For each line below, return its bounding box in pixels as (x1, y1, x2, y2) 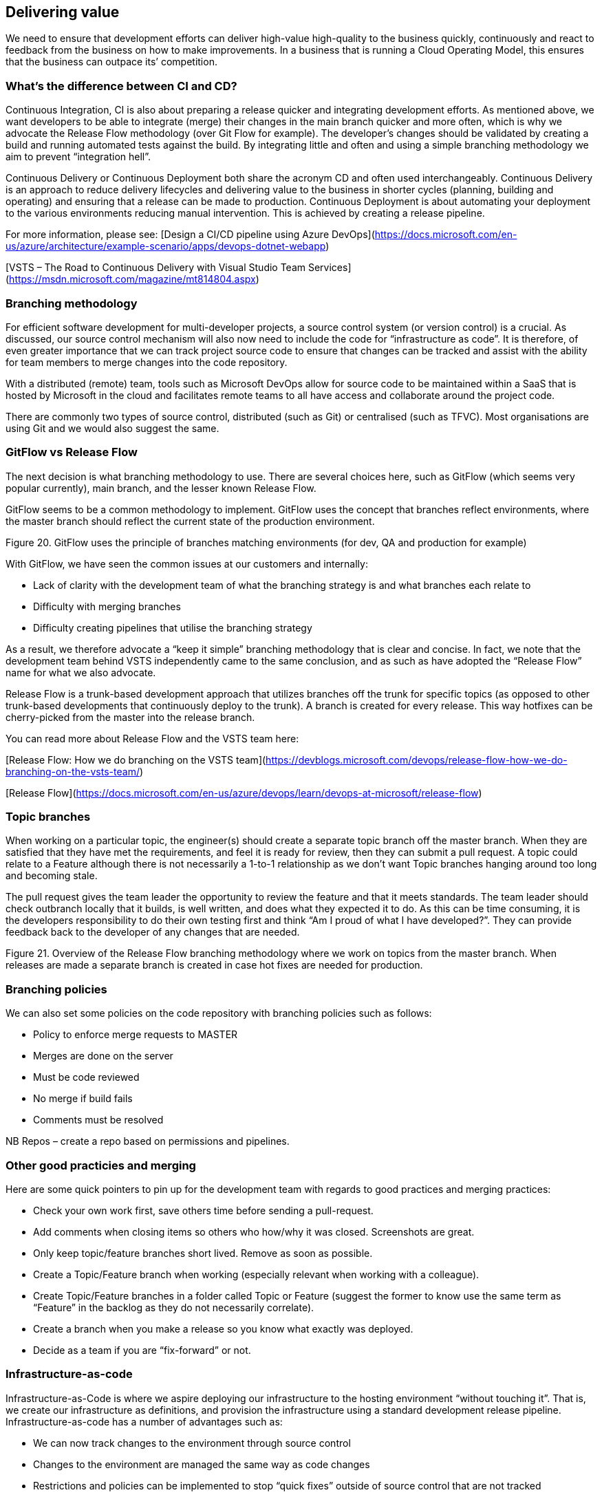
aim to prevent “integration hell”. (6, 151, 151, 163)
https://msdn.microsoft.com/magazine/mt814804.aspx (9, 273, 256, 286)
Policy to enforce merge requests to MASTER (33, 1028, 238, 1041)
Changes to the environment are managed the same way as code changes (33, 1458, 370, 1470)
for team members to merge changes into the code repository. (6, 356, 288, 368)
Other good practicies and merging (6, 1158, 196, 1172)
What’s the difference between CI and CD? (6, 78, 237, 93)
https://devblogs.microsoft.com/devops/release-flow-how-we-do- (266, 753, 568, 766)
